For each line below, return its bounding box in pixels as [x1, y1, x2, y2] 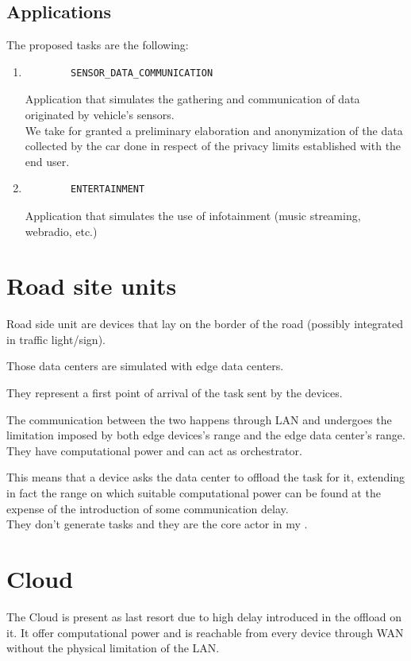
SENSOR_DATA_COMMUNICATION [71, 67, 213, 79]
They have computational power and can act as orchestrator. [6, 442, 302, 458]
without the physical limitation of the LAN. [6, 640, 220, 656]
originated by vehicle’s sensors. [25, 106, 175, 122]
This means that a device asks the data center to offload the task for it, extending [6, 469, 405, 485]
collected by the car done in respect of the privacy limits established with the [25, 137, 401, 154]
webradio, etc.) [25, 222, 98, 239]
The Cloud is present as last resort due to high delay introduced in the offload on [6, 608, 401, 624]
